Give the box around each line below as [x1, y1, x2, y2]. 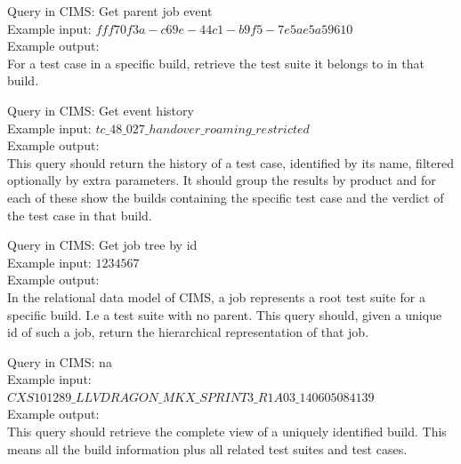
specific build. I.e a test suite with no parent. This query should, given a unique [7, 305, 442, 324]
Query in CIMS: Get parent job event [7, 2, 213, 20]
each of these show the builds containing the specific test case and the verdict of [7, 188, 444, 206]
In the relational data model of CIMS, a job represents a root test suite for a [7, 287, 425, 306]
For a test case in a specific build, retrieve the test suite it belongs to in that [7, 53, 425, 72]
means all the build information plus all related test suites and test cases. [7, 439, 408, 458]
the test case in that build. [7, 205, 152, 224]
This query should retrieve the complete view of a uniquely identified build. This [7, 422, 447, 441]
